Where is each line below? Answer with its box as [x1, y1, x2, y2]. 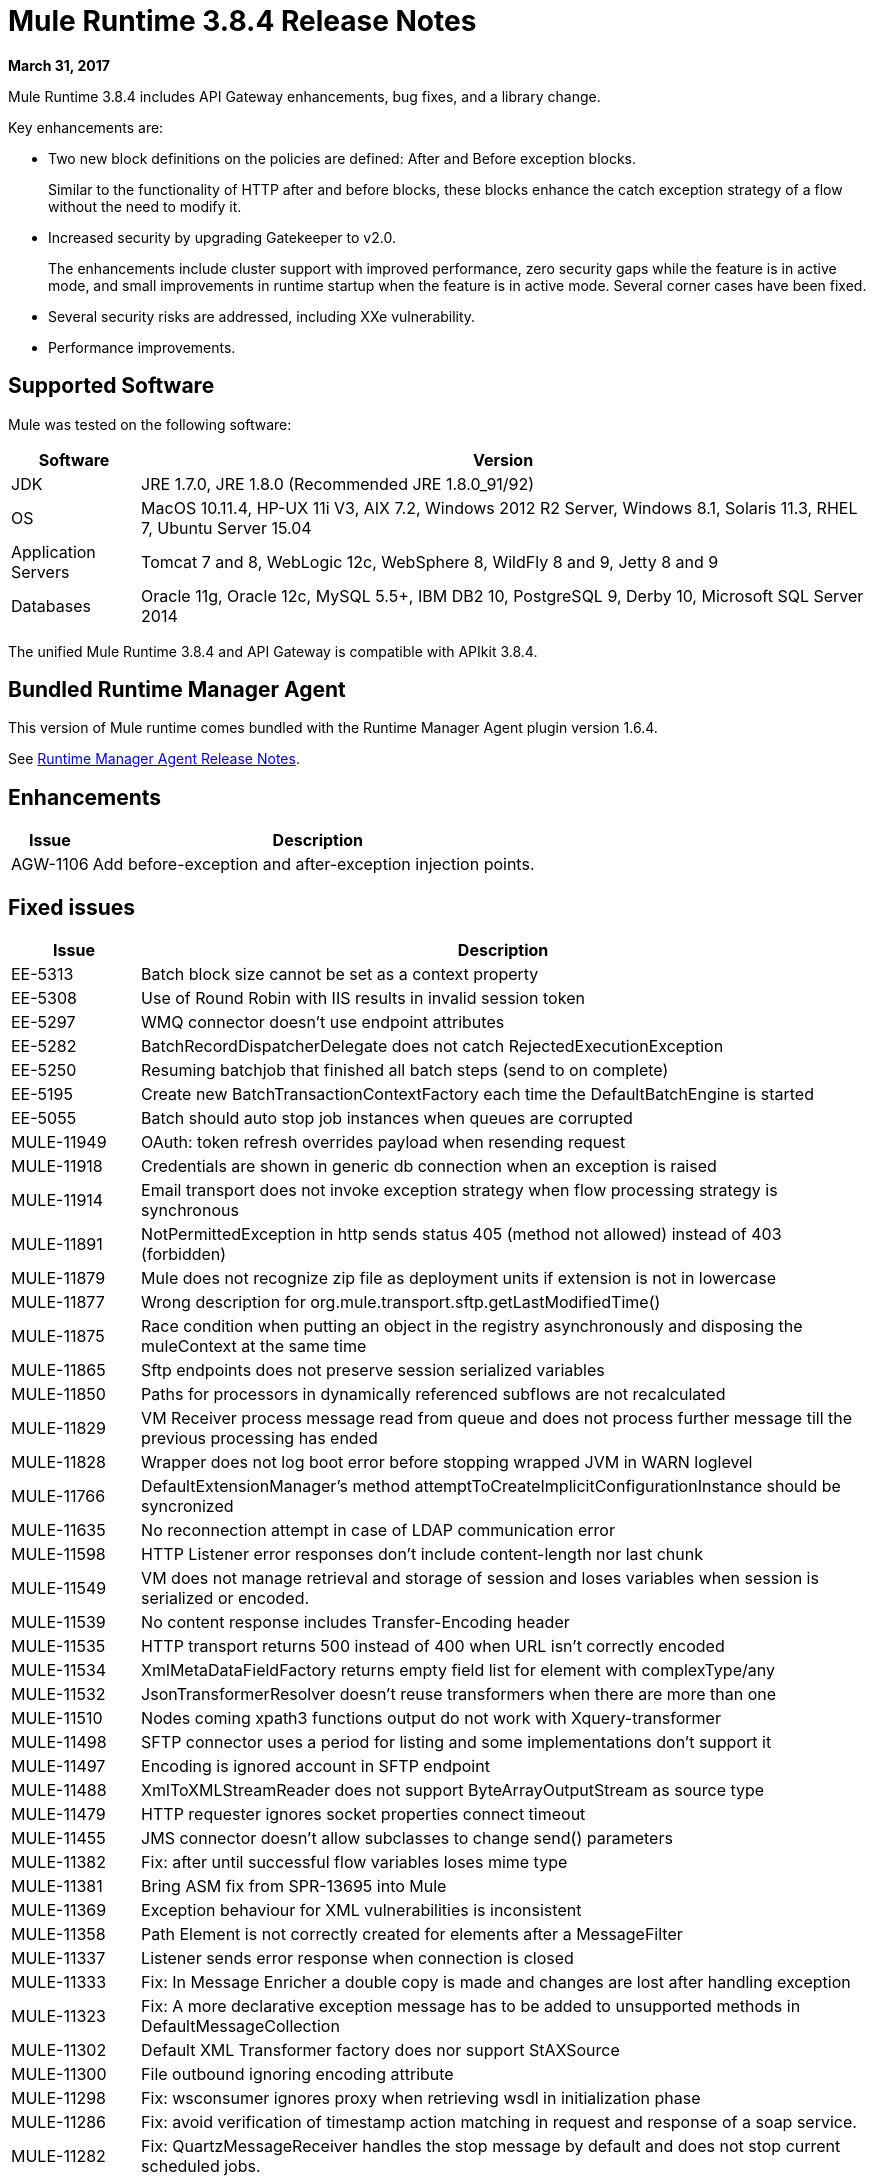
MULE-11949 [11, 1132, 107, 1153]
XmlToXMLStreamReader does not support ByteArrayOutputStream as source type [141, 1780, 765, 1801]
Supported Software [8, 373, 215, 399]
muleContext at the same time [141, 1336, 367, 1357]
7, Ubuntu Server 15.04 [141, 517, 312, 538]
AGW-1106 [11, 854, 89, 875]
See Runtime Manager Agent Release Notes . [8, 750, 300, 768]
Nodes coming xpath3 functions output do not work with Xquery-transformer [141, 1708, 721, 1729]
